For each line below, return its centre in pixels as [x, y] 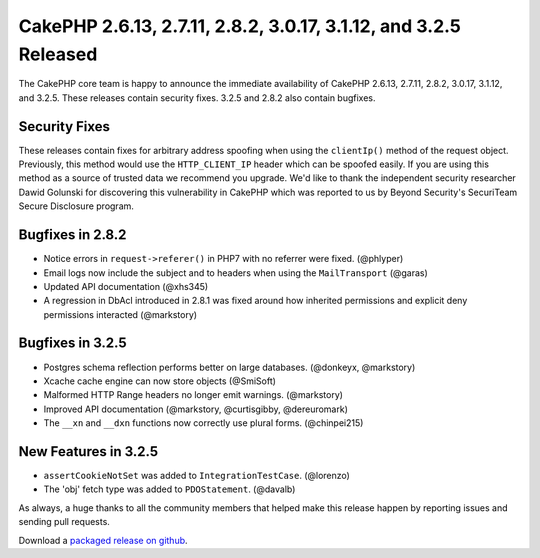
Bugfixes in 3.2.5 [72, 343]
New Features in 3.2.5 [88, 451]
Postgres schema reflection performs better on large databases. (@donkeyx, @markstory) [229, 367]
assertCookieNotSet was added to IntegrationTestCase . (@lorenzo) [196, 476]
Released [58, 54]
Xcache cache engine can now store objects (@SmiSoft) [160, 381]
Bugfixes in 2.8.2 [72, 235]
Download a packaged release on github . [103, 540]
